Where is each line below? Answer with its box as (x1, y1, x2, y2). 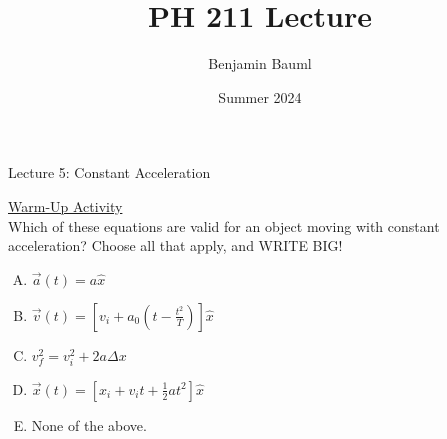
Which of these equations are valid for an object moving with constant (8, 215, 440, 236)
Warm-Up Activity (8, 195, 123, 216)
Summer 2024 (218, 86, 302, 107)
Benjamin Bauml (208, 53, 312, 74)
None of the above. (31, 414, 147, 435)
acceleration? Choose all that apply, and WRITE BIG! (8, 235, 343, 256)
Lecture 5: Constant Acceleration (8, 162, 211, 183)
